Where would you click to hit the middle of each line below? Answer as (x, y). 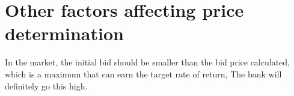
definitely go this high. (46, 85)
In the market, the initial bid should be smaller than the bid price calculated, (147, 62)
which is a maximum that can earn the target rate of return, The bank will (143, 73)
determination (64, 33)
